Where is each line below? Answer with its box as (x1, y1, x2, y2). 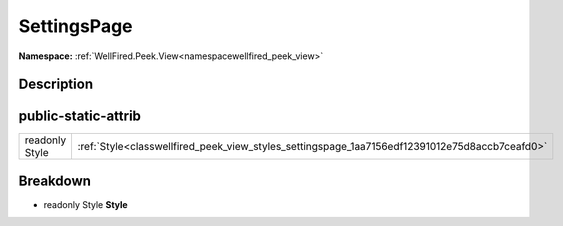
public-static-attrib (18, 108, 142, 125)
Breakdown (18, 172, 92, 189)
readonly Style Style (43, 198, 129, 210)
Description (18, 76, 94, 93)
